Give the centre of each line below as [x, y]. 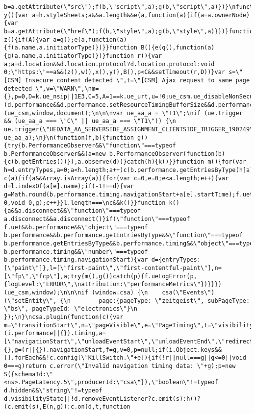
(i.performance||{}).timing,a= [55, 333]
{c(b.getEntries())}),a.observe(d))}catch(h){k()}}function [104, 162]
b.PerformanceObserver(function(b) [167, 154]
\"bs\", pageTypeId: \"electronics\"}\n [71, 309]
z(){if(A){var [27, 39]
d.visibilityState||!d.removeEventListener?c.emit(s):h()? [102, 399]
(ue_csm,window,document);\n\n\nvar [64, 113]
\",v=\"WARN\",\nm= [67, 88]
